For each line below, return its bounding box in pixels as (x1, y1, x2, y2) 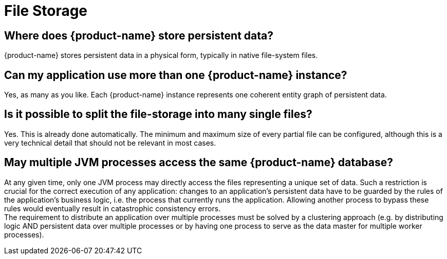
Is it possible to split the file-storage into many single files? (4, 108, 312, 121)
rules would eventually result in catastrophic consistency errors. (4, 204, 221, 213)
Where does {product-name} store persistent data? (4, 29, 274, 42)
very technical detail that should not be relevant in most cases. (4, 138, 216, 147)
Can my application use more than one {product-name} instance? (4, 68, 347, 82)
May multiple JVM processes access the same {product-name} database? (4, 156, 393, 169)
